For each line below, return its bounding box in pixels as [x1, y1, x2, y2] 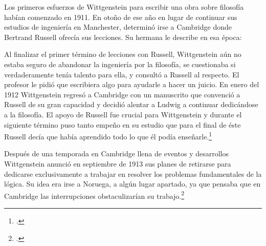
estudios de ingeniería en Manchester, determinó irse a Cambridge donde [4, 22, 232, 32]
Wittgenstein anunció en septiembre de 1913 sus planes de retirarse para [4, 158, 231, 169]
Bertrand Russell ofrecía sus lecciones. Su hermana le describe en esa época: [4, 31, 242, 42]
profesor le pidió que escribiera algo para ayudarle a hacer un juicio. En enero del [4, 79, 259, 90]
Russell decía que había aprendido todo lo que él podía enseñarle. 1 [4, 130, 212, 141]
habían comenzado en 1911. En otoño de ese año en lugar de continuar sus [4, 11, 237, 22]
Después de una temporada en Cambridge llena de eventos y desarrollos [4, 148, 229, 159]
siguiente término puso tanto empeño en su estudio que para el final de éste [4, 119, 241, 130]
